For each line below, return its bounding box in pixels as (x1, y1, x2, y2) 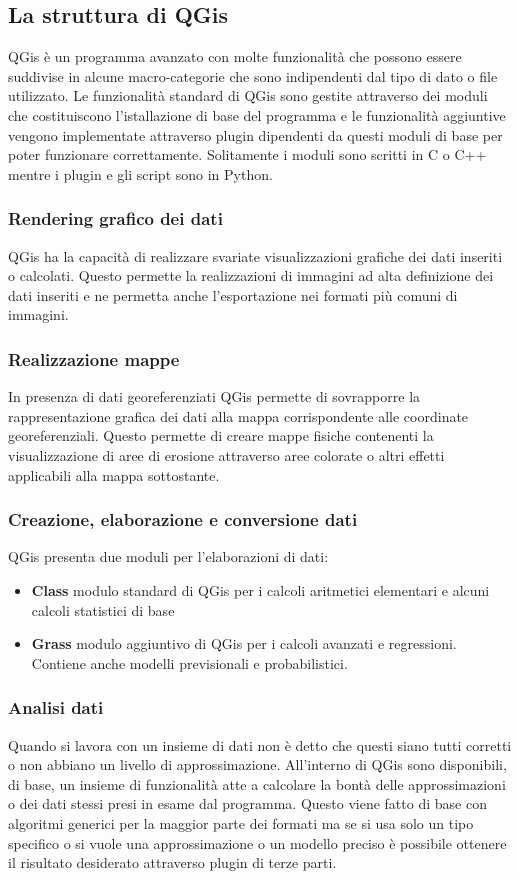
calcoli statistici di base (31, 599, 175, 620)
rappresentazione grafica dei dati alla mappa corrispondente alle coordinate (8, 405, 469, 426)
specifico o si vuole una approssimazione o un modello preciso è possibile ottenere (8, 832, 507, 853)
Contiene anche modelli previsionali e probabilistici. (31, 652, 348, 673)
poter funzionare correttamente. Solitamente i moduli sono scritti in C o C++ (8, 144, 487, 165)
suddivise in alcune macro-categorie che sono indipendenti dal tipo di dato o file (8, 65, 498, 86)
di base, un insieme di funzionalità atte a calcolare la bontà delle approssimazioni (8, 773, 506, 794)
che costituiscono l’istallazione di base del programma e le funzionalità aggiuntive (8, 104, 506, 125)
